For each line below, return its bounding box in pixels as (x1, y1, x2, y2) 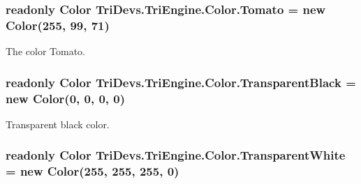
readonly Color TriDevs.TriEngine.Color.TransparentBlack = (6, 73, 356, 91)
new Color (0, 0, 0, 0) (6, 89, 126, 107)
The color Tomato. (6, 44, 85, 59)
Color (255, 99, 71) (6, 16, 110, 33)
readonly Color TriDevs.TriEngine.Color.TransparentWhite (6, 146, 346, 164)
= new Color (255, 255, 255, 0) (6, 162, 179, 180)
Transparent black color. (6, 116, 110, 131)
